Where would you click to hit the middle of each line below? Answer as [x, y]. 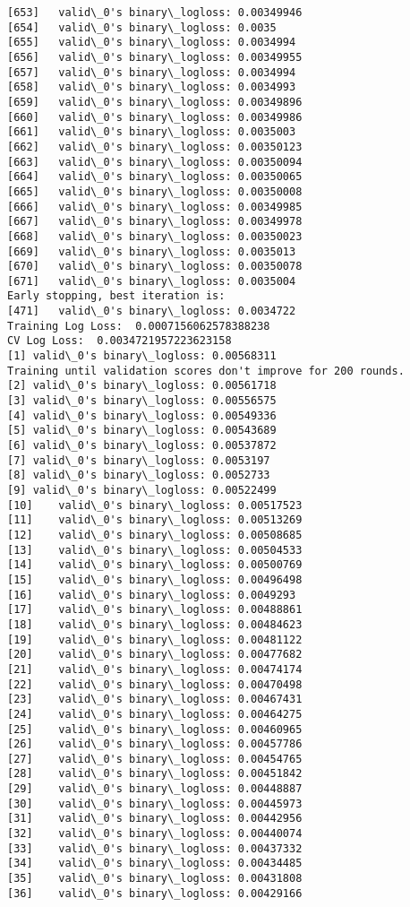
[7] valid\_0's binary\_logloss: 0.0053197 [139, 460]
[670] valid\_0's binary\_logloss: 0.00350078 [155, 267]
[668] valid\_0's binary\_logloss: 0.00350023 [155, 236]
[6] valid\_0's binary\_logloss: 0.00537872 [142, 446]
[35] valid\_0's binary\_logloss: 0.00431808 [155, 879]
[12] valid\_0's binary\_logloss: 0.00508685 [155, 535]
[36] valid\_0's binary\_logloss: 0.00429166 [155, 893]
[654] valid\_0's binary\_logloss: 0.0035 [142, 27]
